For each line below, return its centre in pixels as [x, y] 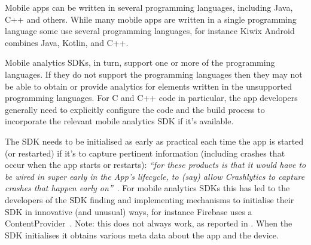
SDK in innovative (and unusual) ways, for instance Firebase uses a [129, 211]
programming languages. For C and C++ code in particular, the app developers [151, 98]
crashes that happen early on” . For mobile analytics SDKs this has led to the [147, 188]
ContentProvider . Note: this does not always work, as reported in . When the [149, 223]
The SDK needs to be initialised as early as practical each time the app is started [154, 141]
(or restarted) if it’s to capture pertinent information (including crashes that [145, 153]
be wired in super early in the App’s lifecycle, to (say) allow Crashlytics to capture [155, 176]
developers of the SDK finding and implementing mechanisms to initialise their [150, 199]
